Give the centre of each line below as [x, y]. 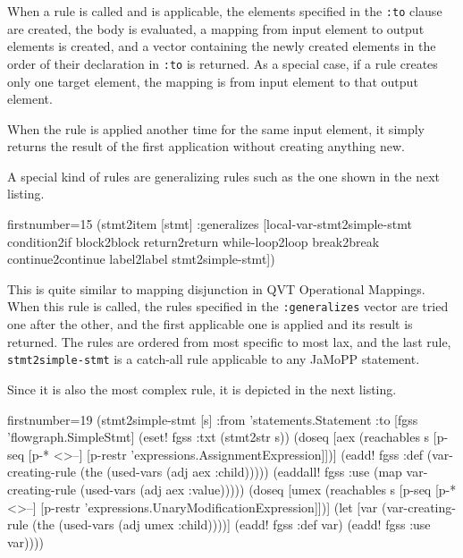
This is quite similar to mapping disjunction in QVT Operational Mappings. [216, 288]
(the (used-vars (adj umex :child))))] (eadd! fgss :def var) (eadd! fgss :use [231, 524]
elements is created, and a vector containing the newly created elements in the [222, 46]
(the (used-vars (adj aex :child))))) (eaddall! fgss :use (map [241, 472]
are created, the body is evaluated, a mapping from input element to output [216, 28]
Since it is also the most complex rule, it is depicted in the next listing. [202, 389]
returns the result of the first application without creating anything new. [206, 146]
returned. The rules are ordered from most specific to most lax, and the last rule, [229, 341]
